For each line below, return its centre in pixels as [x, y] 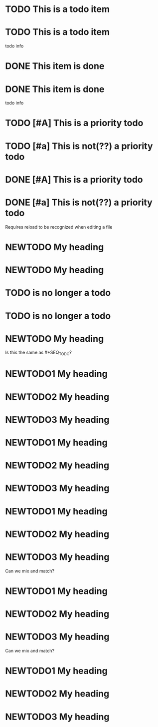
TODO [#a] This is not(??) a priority [79, 146]
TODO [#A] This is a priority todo [74, 123]
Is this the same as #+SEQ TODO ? [39, 353]
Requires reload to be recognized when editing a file [59, 227]
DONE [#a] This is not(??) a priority [79, 202]
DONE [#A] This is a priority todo [74, 179]
